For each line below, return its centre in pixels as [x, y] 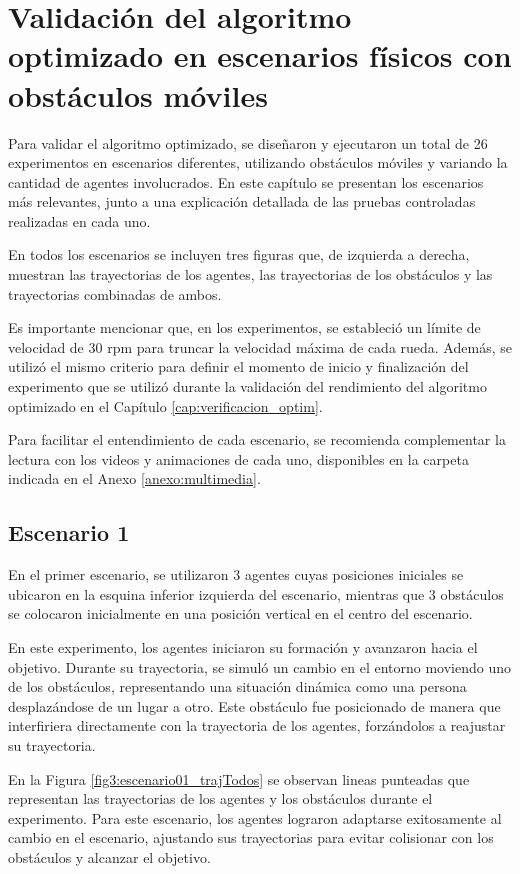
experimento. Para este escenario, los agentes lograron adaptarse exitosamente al [255, 817]
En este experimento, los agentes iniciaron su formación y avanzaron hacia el [243, 646]
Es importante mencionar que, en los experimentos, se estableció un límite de [244, 327]
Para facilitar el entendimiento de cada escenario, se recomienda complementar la [257, 439]
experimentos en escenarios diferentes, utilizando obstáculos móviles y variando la [258, 162]
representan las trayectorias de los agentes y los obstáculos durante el [220, 798]
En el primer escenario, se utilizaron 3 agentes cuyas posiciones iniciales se [236, 574]
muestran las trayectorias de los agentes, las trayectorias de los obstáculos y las [250, 274]
